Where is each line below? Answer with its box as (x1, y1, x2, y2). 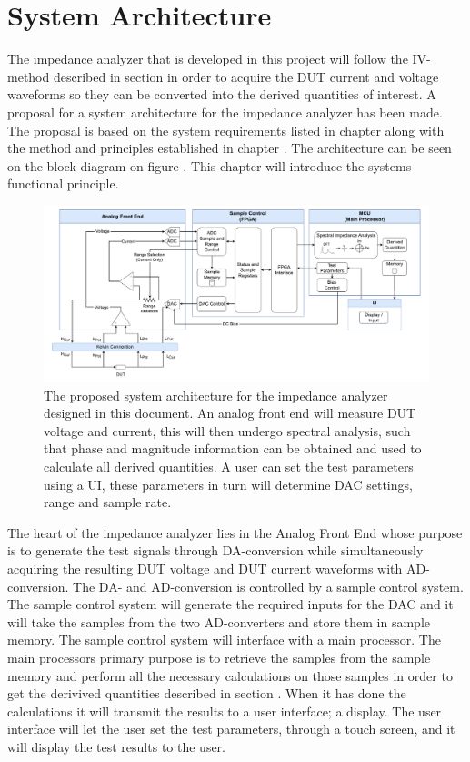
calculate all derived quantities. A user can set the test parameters (44, 457, 414, 476)
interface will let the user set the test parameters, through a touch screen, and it (7, 719, 455, 738)
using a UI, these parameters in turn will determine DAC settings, (44, 474, 413, 493)
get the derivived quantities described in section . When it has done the (7, 684, 406, 703)
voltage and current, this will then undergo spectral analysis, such (44, 421, 411, 440)
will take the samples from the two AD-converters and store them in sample (7, 612, 430, 631)
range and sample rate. (44, 493, 172, 512)
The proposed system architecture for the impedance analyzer (44, 385, 388, 404)
